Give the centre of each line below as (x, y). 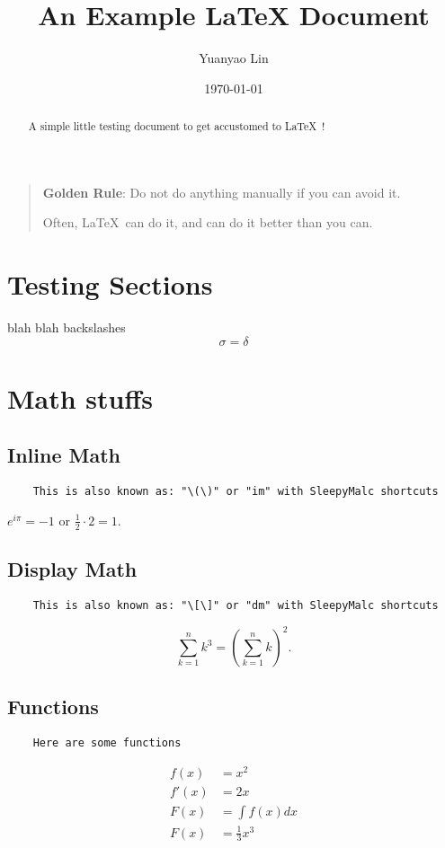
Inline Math (64, 455)
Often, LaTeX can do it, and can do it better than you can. (208, 222)
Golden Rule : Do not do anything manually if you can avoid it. (222, 192)
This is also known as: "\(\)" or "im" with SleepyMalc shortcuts (236, 492)
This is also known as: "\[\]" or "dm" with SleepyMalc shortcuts (236, 605)
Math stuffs (80, 397)
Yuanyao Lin (234, 58)
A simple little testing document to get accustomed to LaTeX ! (177, 126)
